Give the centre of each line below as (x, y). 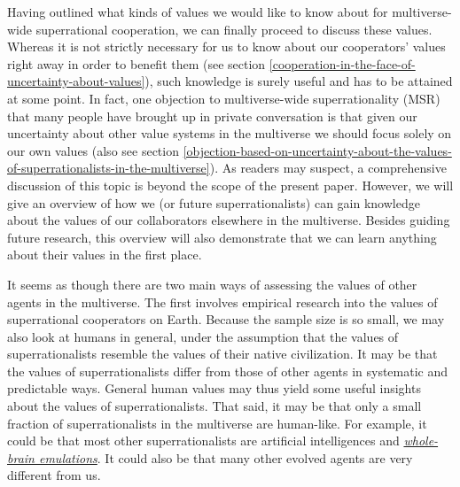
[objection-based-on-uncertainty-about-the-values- (317, 150)
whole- (421, 441)
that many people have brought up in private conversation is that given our (212, 116)
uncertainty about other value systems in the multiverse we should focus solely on (230, 133)
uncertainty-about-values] (76, 81)
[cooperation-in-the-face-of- (342, 63)
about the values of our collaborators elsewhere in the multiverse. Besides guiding (229, 220)
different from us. (54, 475)
